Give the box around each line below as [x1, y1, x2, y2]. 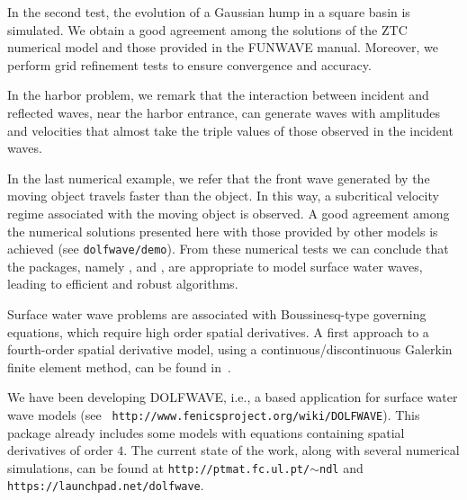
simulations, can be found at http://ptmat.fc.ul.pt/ [7, 458, 310, 477]
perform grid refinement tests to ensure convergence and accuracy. [7, 55, 372, 74]
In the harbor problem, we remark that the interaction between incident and [7, 85, 429, 104]
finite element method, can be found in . [7, 357, 231, 376]
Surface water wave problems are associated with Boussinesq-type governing [7, 304, 427, 323]
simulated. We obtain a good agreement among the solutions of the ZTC [7, 20, 408, 39]
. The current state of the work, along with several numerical [123, 441, 460, 460]
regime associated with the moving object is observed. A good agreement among [7, 203, 450, 222]
